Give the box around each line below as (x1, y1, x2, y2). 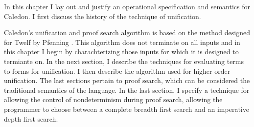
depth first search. (4, 113, 58, 124)
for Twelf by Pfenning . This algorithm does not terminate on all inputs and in (4, 37, 240, 47)
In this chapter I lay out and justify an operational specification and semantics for (4, 1, 250, 11)
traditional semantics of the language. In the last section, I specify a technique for (4, 85, 250, 95)
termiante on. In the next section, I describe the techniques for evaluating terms (4, 56, 244, 66)
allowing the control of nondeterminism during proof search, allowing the (4, 94, 223, 105)
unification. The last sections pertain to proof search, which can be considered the (4, 75, 250, 85)
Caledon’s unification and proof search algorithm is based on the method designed (4, 27, 250, 38)
